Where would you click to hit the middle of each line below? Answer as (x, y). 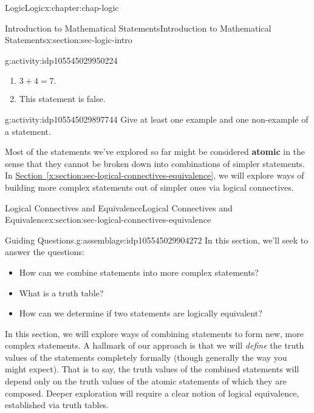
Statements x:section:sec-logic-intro (69, 40)
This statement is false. (62, 99)
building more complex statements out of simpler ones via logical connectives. (149, 187)
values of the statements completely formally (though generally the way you (146, 357)
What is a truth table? (61, 292)
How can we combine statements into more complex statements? (139, 272)
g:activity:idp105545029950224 (61, 60)
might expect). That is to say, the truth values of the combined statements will (152, 369)
